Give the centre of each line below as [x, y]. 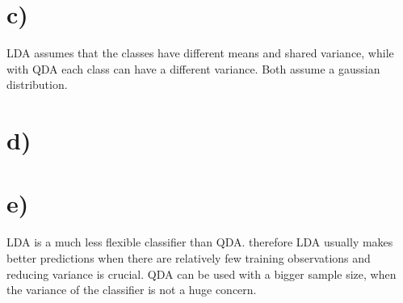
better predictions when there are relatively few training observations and [189, 258]
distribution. [37, 84]
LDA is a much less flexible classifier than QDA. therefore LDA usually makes [200, 242]
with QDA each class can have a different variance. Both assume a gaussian [193, 68]
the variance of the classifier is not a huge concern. [132, 290]
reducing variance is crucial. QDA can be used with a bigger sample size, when [201, 274]
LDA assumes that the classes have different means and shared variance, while [200, 53]
